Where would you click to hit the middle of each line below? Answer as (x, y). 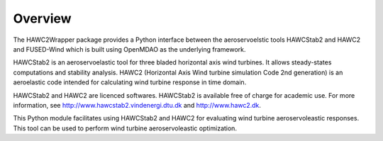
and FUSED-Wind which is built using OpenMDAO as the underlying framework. (129, 49)
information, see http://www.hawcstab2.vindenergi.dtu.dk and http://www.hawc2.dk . (137, 105)
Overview (42, 18)
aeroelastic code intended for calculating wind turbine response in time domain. (130, 82)
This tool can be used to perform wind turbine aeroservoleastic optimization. (125, 128)
